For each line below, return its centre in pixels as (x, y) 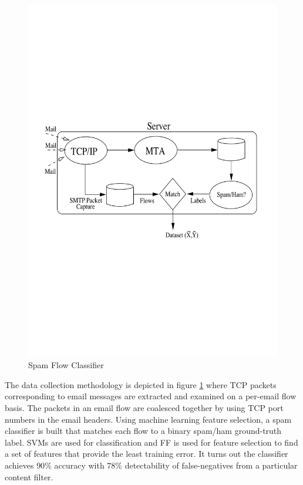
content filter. (29, 476)
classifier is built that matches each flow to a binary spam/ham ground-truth (143, 431)
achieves (19, 465)
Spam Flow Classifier (66, 365)
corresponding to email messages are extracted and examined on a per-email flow (151, 396)
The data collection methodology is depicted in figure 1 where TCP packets (141, 384)
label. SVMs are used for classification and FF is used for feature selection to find (151, 442)
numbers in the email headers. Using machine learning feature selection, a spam (148, 419)
